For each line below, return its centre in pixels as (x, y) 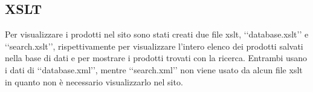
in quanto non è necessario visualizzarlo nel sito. (94, 81)
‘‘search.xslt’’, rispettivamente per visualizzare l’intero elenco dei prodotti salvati (154, 46)
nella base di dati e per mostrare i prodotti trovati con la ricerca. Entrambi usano (156, 58)
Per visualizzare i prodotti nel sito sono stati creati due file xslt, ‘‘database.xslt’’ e (157, 34)
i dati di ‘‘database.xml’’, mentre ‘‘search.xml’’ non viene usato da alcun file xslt (154, 69)
